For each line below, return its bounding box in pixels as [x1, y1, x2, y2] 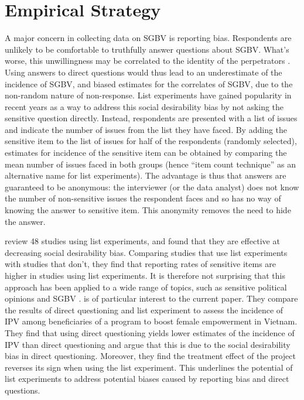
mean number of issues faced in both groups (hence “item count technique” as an [5, 158, 296, 170]
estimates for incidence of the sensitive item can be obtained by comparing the [5, 146, 287, 159]
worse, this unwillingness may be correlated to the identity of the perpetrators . [5, 54, 291, 67]
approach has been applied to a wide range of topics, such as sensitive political [5, 281, 287, 293]
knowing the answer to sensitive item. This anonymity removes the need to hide [5, 204, 291, 216]
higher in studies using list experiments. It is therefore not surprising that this [5, 269, 285, 281]
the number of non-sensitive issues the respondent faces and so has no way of [5, 192, 281, 204]
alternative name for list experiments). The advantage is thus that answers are [5, 169, 286, 182]
